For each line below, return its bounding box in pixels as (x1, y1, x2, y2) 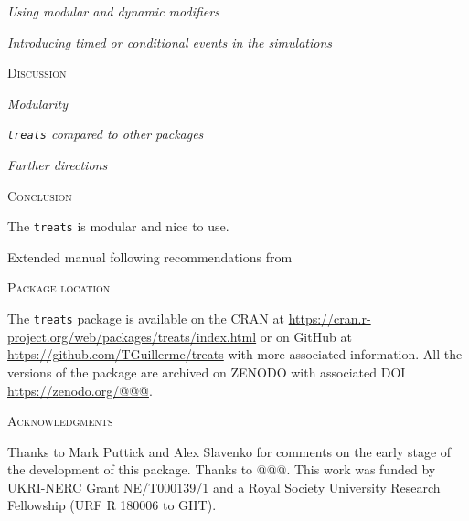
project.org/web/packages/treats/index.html (7, 326, 257, 346)
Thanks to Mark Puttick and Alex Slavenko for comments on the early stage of (7, 441, 452, 461)
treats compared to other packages (7, 124, 204, 144)
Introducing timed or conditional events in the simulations (7, 32, 332, 51)
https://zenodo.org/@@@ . (7, 380, 153, 399)
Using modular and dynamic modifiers (7, 2, 219, 20)
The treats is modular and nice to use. (7, 217, 229, 236)
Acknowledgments (7, 411, 113, 431)
